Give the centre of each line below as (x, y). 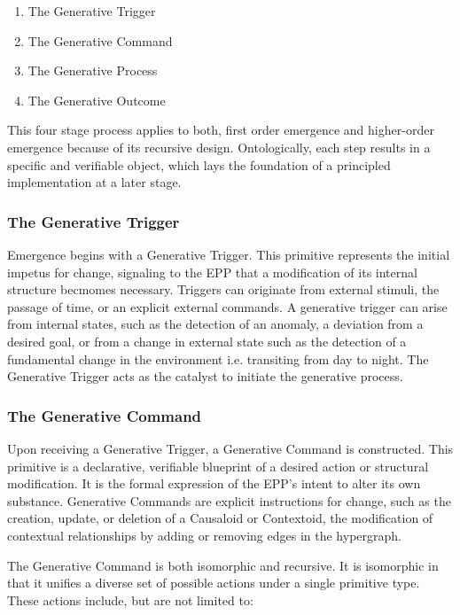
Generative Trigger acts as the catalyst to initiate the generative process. (205, 376)
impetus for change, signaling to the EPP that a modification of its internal (212, 272)
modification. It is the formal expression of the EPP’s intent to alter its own (214, 483)
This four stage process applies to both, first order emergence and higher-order (221, 130)
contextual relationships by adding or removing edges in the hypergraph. (204, 535)
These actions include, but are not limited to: (130, 599)
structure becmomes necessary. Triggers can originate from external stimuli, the (223, 289)
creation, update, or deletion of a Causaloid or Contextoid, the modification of (220, 518)
